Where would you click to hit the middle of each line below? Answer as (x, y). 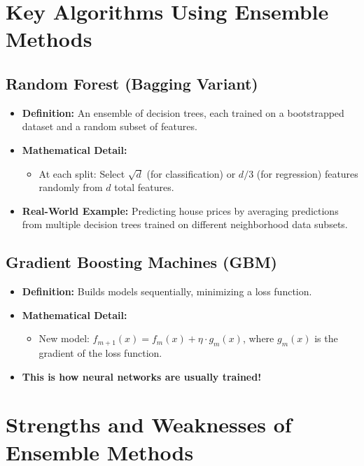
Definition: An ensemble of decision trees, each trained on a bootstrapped (183, 112)
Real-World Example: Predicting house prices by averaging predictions (180, 210)
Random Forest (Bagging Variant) (132, 83)
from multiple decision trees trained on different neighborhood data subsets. (185, 224)
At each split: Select (82, 173)
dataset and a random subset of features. (110, 126)
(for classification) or (191, 173)
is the (326, 338)
